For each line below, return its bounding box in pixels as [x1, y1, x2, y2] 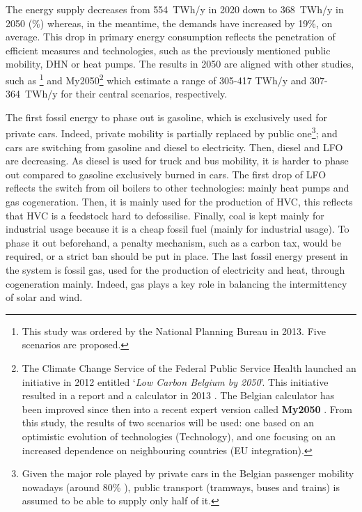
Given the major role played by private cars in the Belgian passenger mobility [22, 466, 354, 481]
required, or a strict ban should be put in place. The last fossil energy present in [6, 249, 348, 263]
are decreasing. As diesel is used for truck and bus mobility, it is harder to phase [6, 153, 349, 168]
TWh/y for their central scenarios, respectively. [24, 86, 228, 101]
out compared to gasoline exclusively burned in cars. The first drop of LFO [6, 166, 326, 181]
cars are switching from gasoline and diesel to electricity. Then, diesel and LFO [6, 139, 343, 154]
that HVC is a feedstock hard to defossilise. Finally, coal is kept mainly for [6, 208, 324, 222]
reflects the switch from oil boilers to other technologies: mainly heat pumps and [6, 180, 349, 195]
